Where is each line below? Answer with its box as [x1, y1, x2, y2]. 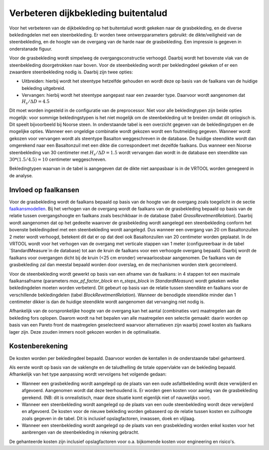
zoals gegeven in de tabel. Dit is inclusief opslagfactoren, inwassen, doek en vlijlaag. [21, 415, 196, 422]
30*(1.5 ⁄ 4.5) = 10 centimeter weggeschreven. [9, 156, 107, 162]
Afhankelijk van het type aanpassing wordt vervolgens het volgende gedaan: [9, 371, 167, 377]
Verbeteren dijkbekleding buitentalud [9, 7, 168, 18]
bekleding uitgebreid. [21, 85, 66, 91]
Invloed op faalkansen [9, 185, 80, 194]
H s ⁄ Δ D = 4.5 [21, 99, 50, 106]
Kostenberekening [9, 342, 68, 351]
